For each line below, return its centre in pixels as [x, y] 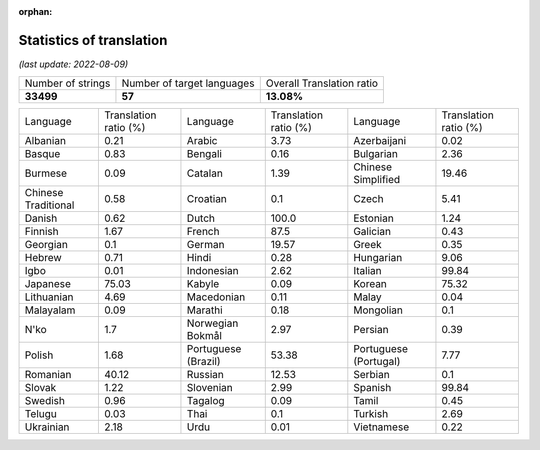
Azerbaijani [380, 141]
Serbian [371, 375]
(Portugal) [377, 362]
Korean [370, 284]
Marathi [205, 310]
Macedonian [216, 297]
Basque [42, 154]
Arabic [202, 141]
